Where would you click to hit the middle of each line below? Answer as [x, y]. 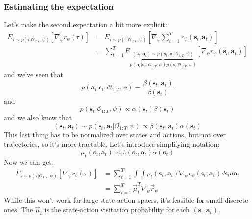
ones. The [19, 209]
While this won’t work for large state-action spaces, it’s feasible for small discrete [126, 200]
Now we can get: [29, 162]
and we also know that [38, 118]
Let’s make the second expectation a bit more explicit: [86, 25]
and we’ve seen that [34, 74]
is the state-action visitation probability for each [117, 209]
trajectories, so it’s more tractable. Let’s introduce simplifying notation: [112, 144]
